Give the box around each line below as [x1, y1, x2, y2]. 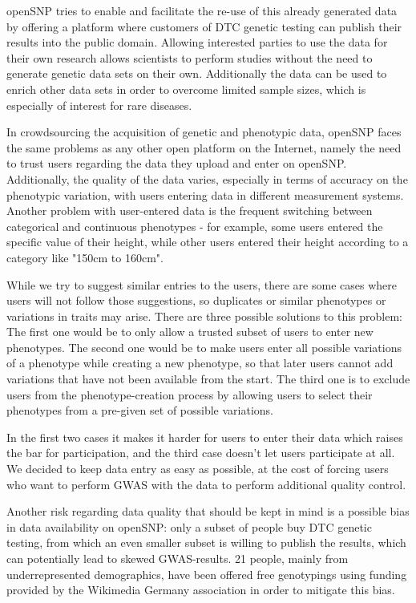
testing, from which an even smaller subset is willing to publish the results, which [6, 534, 406, 551]
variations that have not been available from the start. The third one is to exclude [6, 370, 410, 387]
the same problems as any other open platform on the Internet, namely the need [6, 139, 402, 156]
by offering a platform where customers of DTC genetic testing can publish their [6, 18, 402, 34]
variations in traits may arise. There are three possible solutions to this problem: [6, 307, 402, 324]
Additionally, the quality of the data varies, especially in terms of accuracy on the [6, 170, 408, 187]
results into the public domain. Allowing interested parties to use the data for [6, 34, 388, 51]
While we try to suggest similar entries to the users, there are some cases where [6, 276, 397, 293]
